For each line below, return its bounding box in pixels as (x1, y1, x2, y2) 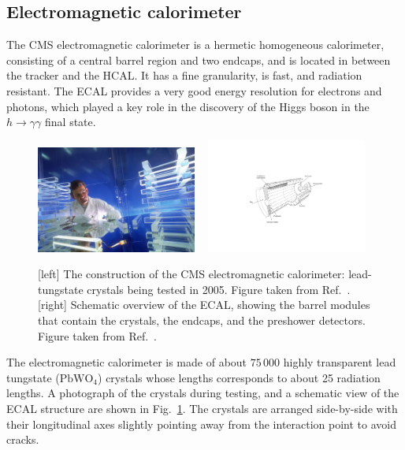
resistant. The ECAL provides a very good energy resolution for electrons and (6, 82, 382, 99)
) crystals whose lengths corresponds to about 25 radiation (98, 369, 381, 385)
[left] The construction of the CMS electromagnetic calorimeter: (38, 266, 345, 282)
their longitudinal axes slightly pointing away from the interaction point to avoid (6, 415, 396, 432)
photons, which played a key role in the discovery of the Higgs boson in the (6, 98, 370, 114)
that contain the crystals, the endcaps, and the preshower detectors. (38, 311, 366, 328)
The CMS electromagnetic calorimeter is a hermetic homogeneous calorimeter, (6, 36, 385, 53)
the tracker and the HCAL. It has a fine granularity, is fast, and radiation (6, 67, 362, 84)
